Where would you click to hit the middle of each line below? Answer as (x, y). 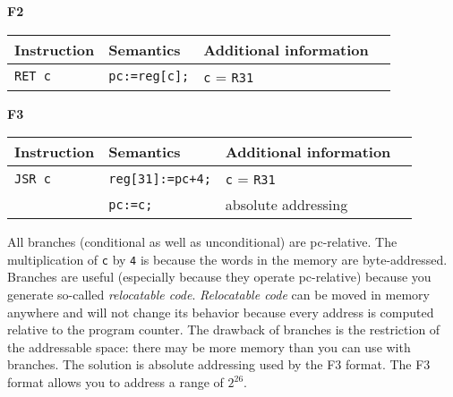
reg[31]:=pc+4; (160, 178)
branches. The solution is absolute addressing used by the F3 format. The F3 (219, 364)
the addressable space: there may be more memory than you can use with (209, 346)
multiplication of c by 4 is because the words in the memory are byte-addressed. (227, 259)
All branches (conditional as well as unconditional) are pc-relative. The (202, 242)
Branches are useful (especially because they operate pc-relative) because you (219, 277)
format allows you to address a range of (115, 382)
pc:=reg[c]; (149, 76)
